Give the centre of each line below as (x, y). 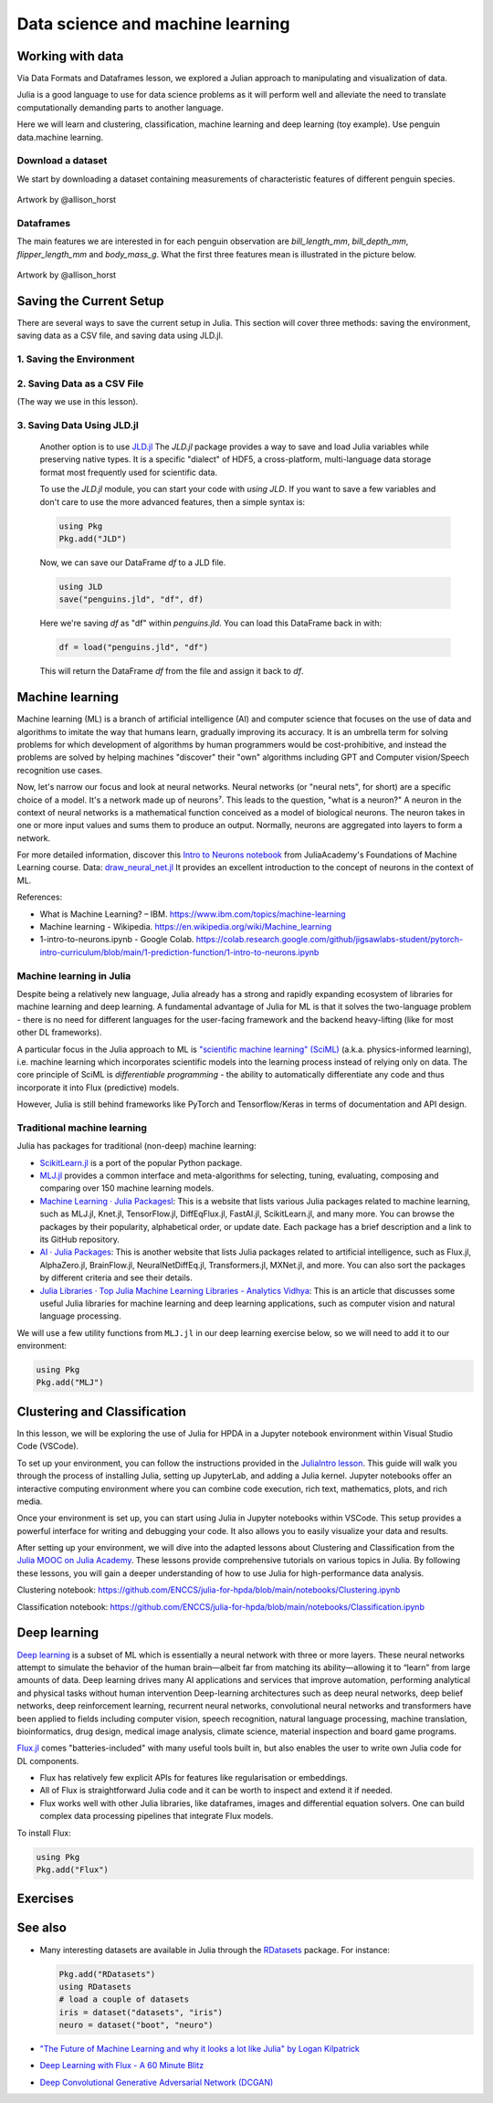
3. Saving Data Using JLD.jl (78, 425)
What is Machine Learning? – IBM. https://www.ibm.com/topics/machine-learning (193, 914)
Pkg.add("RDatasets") (107, 1974)
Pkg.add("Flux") (73, 1870)
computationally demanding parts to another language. (120, 107)
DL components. (48, 1761)
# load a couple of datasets (124, 1999)
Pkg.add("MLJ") (70, 1383)
